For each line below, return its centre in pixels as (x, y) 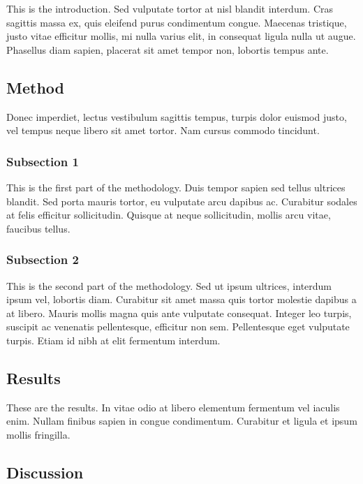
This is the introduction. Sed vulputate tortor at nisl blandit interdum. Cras (170, 8)
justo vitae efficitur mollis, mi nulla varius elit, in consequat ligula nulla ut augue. (181, 36)
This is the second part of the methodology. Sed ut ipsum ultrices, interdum (169, 285)
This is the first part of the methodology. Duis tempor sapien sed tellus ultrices (176, 187)
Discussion (45, 472)
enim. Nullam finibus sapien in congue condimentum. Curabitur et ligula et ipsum (182, 421)
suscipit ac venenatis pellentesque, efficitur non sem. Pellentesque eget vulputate (178, 327)
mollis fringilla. (38, 434)
